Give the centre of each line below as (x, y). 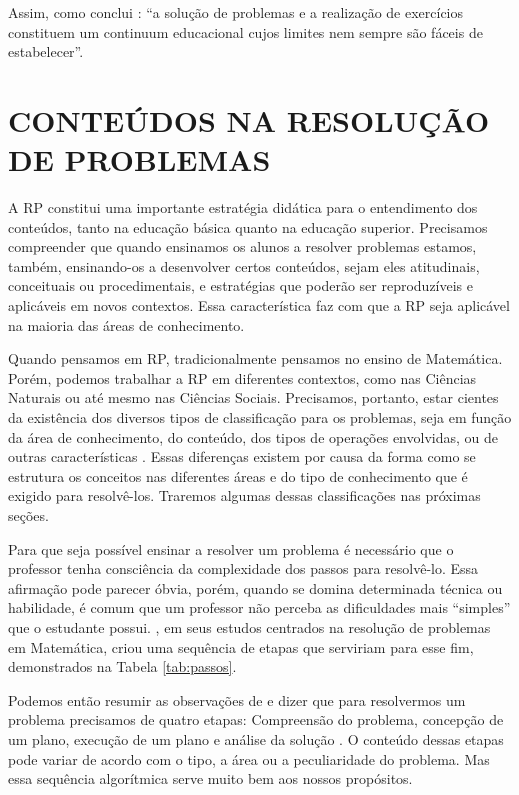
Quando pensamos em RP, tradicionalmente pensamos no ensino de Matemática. (255, 358)
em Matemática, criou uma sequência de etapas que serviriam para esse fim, (241, 646)
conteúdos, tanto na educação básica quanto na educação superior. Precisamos (248, 226)
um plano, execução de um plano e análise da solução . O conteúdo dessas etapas (256, 738)
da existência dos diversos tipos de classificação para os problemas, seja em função (260, 417)
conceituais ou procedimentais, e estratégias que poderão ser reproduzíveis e (240, 285)
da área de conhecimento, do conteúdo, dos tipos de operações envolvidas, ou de (253, 436)
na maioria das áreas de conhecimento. (126, 324)
